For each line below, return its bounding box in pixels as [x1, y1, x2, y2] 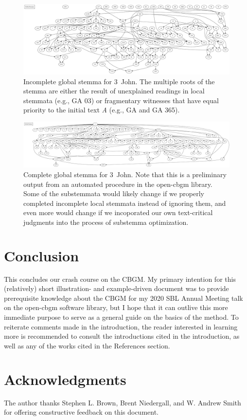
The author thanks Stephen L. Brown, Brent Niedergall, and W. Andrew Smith [4, 397, 241, 407]
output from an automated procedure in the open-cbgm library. [23, 179, 212, 189]
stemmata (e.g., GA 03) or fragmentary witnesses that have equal [23, 95, 219, 105]
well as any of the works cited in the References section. [4, 340, 170, 350]
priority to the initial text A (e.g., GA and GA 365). [23, 105, 180, 115]
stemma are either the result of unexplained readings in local [23, 86, 205, 96]
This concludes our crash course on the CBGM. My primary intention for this [4, 274, 236, 284]
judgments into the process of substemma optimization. [23, 217, 189, 227]
